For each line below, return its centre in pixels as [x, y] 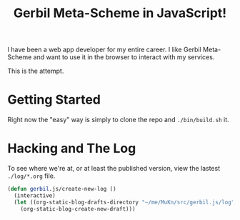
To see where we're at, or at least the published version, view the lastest [114, 169]
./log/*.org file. [31, 176]
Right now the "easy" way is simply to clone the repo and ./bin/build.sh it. [119, 120]
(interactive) [35, 195]
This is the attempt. [36, 71]
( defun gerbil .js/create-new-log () [62, 189]
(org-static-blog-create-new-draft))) [78, 209]
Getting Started [54, 100]
